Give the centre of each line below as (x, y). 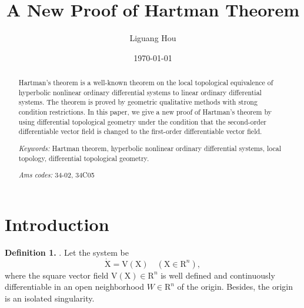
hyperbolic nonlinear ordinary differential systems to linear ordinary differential (140, 92)
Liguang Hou (153, 38)
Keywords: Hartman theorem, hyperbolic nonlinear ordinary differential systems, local (150, 148)
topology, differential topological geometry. (84, 158)
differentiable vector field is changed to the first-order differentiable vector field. (140, 131)
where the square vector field (57, 275)
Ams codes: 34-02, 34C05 (56, 175)
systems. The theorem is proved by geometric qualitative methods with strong (138, 102)
